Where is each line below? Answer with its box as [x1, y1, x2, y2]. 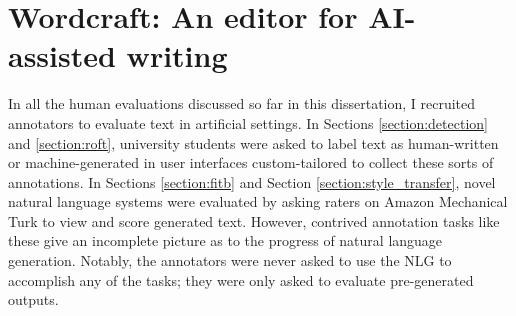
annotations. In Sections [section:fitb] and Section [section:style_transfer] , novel [8, 171, 496, 192]
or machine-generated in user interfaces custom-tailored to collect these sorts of [8, 152, 494, 173]
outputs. [8, 289, 59, 310]
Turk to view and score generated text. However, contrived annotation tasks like [8, 210, 500, 231]
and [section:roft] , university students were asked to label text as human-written [8, 132, 499, 153]
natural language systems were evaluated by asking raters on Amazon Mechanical [8, 191, 508, 212]
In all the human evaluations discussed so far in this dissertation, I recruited [8, 93, 476, 114]
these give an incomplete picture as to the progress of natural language [8, 230, 443, 251]
